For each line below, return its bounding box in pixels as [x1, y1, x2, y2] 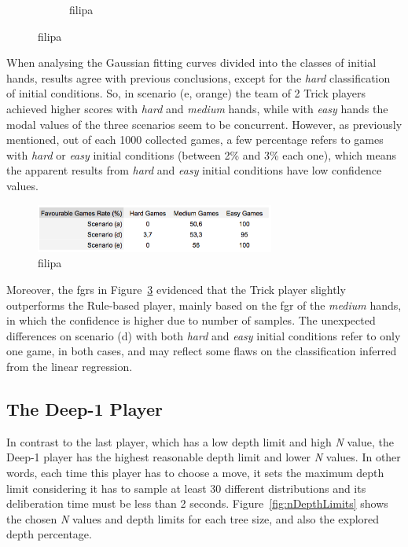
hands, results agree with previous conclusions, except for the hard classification [6, 69, 391, 86]
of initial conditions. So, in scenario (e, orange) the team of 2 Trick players [6, 85, 366, 101]
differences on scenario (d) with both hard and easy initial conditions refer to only [6, 327, 401, 343]
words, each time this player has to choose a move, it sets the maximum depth [6, 464, 384, 480]
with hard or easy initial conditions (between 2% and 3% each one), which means [6, 146, 396, 163]
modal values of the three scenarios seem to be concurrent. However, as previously [6, 116, 402, 132]
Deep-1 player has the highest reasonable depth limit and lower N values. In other [6, 449, 401, 465]
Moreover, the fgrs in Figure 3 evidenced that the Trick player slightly [6, 281, 346, 297]
